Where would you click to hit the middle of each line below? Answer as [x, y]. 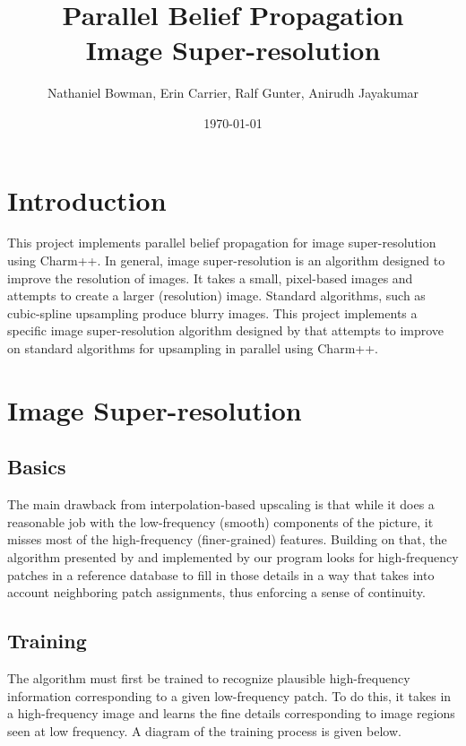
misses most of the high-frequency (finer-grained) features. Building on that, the [227, 539]
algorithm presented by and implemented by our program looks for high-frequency [233, 556]
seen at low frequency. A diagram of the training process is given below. [204, 730]
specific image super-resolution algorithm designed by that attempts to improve [226, 330]
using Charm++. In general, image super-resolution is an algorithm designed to [226, 260]
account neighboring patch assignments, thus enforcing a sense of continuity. [216, 592]
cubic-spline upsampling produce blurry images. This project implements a [212, 312]
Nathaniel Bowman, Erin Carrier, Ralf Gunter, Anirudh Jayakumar [233, 93]
